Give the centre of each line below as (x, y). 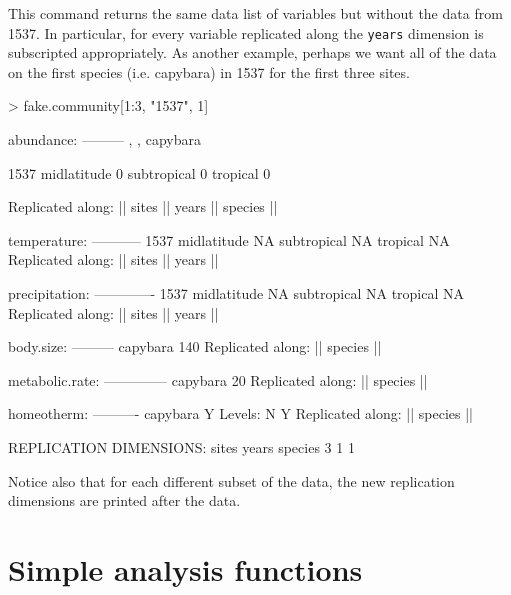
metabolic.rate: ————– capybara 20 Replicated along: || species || (218, 379)
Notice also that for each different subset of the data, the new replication (231, 480)
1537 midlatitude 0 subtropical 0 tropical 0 (139, 172)
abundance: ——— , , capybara (104, 139)
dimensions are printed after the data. (124, 500)
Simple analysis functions (185, 568)
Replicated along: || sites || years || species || (143, 206)
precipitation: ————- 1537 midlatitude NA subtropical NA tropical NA (236, 293)
